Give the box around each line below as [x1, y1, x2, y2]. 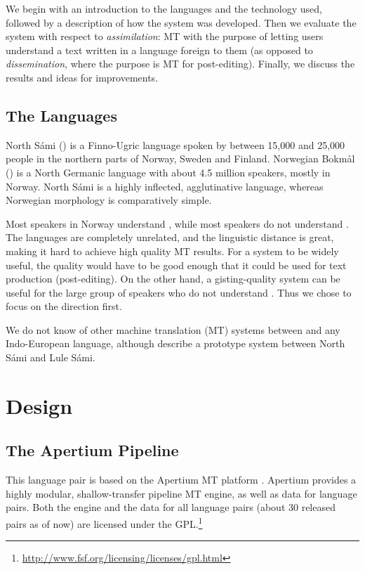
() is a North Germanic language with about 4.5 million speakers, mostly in [6, 164, 331, 179]
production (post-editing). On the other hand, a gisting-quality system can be [6, 271, 340, 286]
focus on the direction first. [6, 299, 122, 313]
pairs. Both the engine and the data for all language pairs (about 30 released [6, 500, 336, 514]
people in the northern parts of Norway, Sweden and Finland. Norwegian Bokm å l [6, 151, 355, 166]
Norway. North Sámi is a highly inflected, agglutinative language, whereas [6, 179, 324, 193]
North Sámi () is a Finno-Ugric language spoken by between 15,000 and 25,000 [6, 137, 345, 152]
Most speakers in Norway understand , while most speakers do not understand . [6, 216, 349, 231]
